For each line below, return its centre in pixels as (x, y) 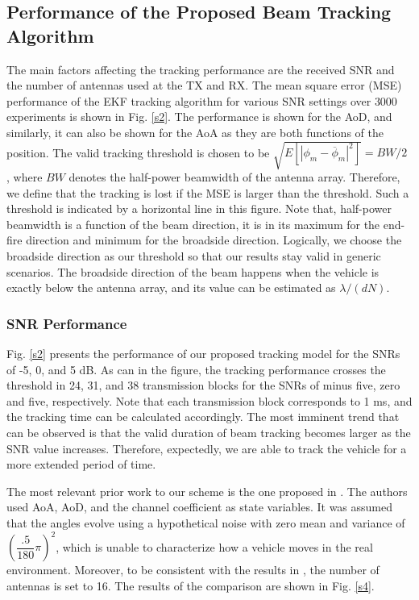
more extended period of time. (81, 464)
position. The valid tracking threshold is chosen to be (138, 152)
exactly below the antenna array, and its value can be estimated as (171, 287)
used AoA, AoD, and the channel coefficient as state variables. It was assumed (200, 507)
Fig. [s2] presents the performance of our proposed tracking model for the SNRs (203, 354)
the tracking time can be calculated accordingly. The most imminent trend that (203, 417)
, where (25, 177)
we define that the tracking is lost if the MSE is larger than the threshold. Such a (208, 192)
